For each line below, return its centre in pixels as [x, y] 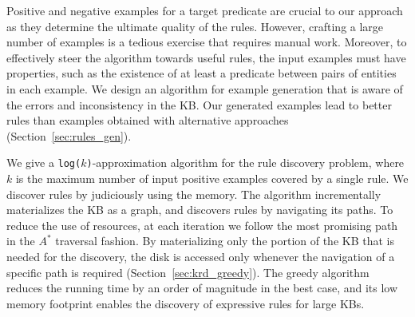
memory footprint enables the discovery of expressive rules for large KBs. [186, 303]
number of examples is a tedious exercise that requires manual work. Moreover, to [207, 42]
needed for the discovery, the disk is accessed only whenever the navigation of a [201, 256]
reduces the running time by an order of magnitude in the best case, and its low [202, 288]
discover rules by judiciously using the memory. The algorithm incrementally [194, 194]
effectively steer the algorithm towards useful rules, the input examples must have [206, 57]
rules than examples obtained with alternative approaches [148, 120]
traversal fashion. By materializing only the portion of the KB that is [225, 241]
